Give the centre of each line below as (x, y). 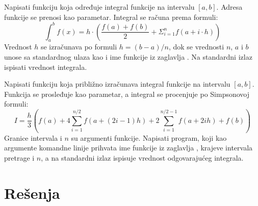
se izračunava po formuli (79, 47)
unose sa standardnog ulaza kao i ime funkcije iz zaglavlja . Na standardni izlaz (128, 57)
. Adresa (229, 7)
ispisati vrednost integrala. (46, 67)
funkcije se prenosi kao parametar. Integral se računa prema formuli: (111, 17)
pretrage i (19, 157)
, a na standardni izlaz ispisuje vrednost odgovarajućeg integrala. (142, 157)
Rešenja (32, 192)
